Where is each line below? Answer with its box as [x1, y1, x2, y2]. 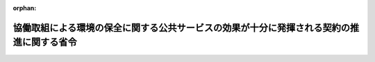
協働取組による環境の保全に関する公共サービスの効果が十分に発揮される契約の [12, 21, 351, 34]
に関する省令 [22, 37, 77, 48]
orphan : [12, 4, 37, 12]
